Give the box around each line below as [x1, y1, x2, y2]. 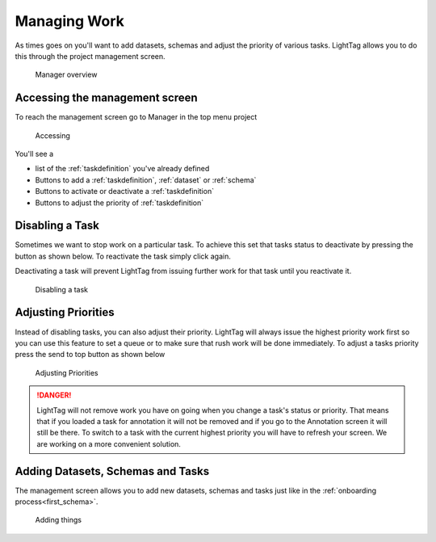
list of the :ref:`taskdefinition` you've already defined [35, 164, 210, 174]
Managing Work [15, 12, 124, 30]
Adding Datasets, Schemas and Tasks [15, 464, 210, 478]
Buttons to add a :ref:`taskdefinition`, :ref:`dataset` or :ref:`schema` [35, 174, 257, 185]
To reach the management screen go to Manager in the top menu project [15, 112, 258, 122]
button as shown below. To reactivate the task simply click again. [15, 251, 232, 261]
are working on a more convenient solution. [36, 439, 182, 448]
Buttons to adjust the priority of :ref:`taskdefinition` [35, 198, 204, 208]
